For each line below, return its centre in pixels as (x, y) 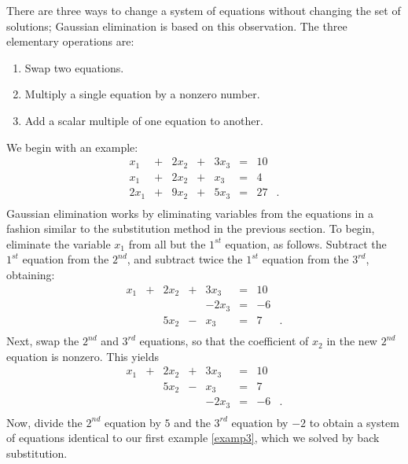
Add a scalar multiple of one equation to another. (144, 120)
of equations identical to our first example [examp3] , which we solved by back (193, 438)
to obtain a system (354, 422)
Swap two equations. (74, 67)
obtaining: (31, 275)
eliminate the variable (59, 243)
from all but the (167, 243)
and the (192, 422)
